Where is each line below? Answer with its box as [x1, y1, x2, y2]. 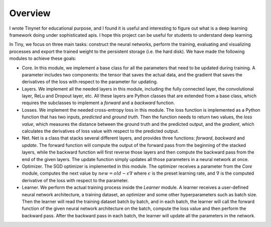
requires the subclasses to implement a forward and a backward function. [22, 100, 175, 106]
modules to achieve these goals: [9, 55, 76, 61]
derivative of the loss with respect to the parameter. [22, 177, 129, 183]
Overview [9, 8, 51, 19]
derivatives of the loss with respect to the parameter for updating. [22, 79, 158, 85]
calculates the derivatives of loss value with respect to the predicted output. [22, 128, 179, 134]
